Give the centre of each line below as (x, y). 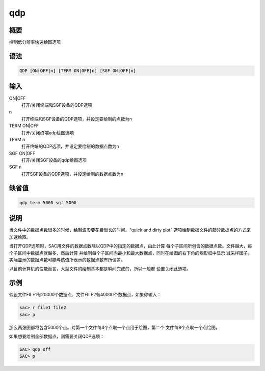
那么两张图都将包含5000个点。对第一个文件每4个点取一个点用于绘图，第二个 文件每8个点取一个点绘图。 (115, 327)
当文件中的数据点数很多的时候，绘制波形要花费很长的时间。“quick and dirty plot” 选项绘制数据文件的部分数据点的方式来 (130, 230)
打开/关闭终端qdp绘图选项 (48, 132)
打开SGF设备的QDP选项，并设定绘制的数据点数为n (72, 174)
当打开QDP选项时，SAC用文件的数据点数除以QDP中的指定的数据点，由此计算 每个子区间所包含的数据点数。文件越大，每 (131, 246)
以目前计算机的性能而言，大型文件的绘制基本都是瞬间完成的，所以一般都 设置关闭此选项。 (100, 269)
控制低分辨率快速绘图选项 (35, 42)
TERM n (17, 139)
